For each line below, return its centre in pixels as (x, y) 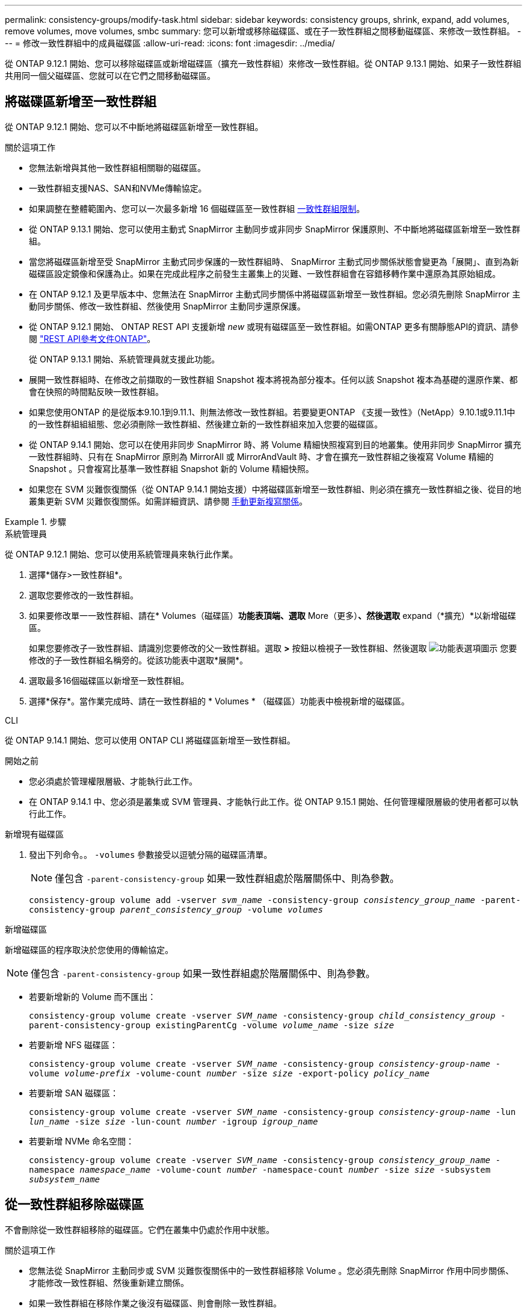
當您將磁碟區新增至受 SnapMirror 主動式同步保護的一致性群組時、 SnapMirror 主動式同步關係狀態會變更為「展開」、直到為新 (274, 261)
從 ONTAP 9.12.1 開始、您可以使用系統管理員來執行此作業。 (122, 554)
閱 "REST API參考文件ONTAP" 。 (92, 338)
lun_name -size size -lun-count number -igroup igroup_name (174, 1121)
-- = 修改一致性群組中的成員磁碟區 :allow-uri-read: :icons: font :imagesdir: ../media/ (170, 43)
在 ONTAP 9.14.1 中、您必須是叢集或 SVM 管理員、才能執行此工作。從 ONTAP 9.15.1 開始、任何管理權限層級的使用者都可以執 (274, 801)
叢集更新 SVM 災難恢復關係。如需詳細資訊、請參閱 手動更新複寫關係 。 (168, 501)
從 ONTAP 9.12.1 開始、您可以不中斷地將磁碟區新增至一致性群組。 (134, 126)
